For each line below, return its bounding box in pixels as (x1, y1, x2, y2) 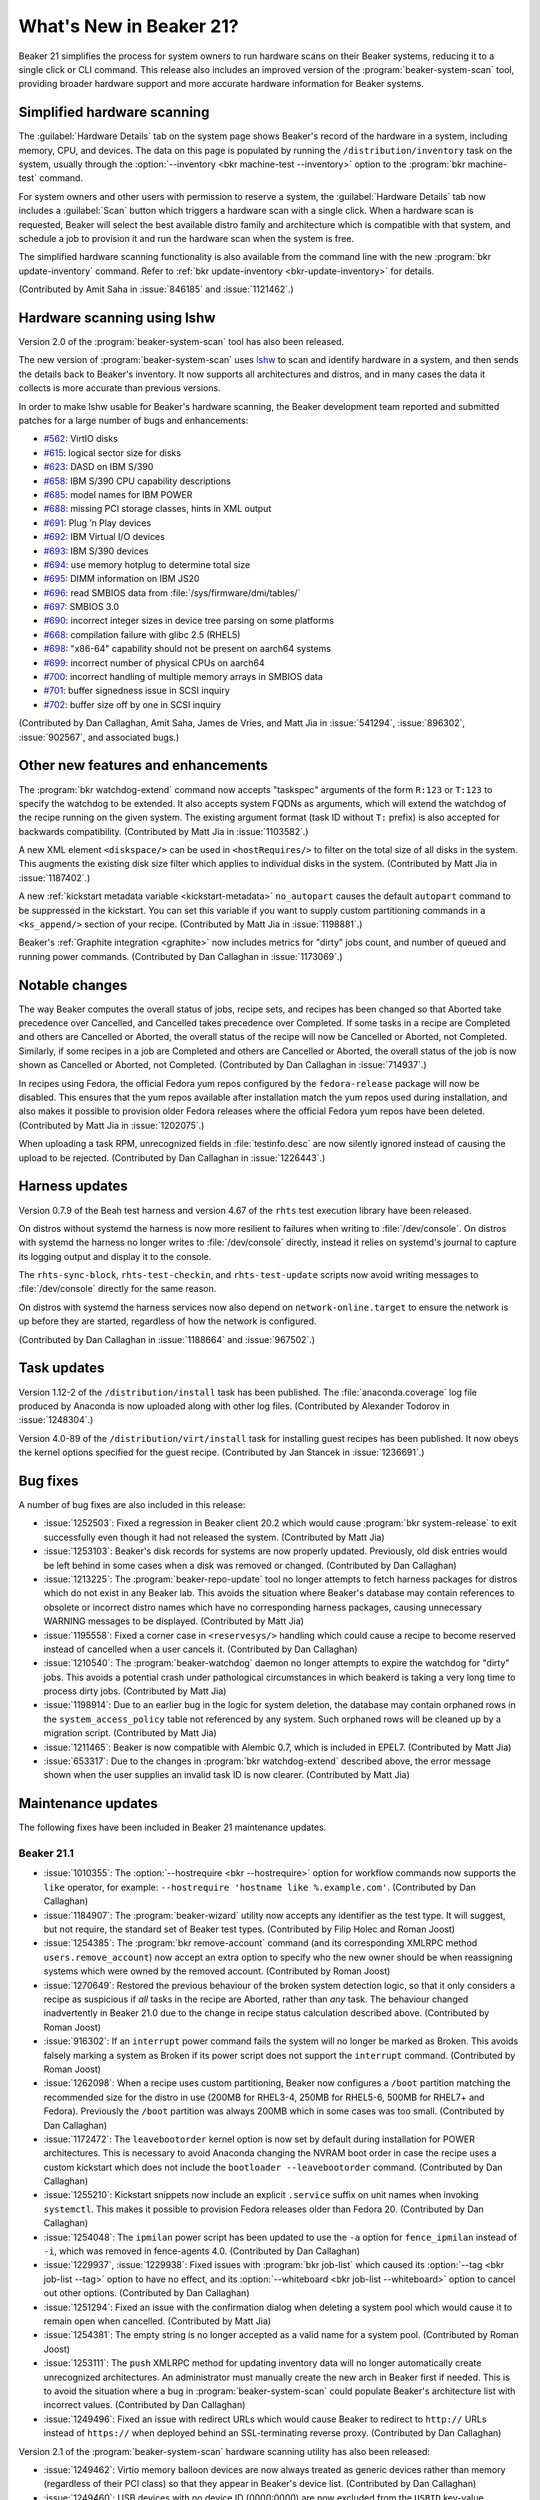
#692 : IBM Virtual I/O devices (43, 531, 165, 543)
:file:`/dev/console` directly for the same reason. (18, 1283, 217, 1295)
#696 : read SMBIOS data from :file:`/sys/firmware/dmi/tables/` (43, 586, 301, 599)
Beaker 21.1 (18, 1846, 75, 1860)
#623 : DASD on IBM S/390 (43, 461, 154, 473)
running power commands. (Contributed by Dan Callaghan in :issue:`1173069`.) (18, 950, 344, 962)
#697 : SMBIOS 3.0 (43, 601, 120, 613)
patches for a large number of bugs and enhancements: (18, 415, 249, 426)
